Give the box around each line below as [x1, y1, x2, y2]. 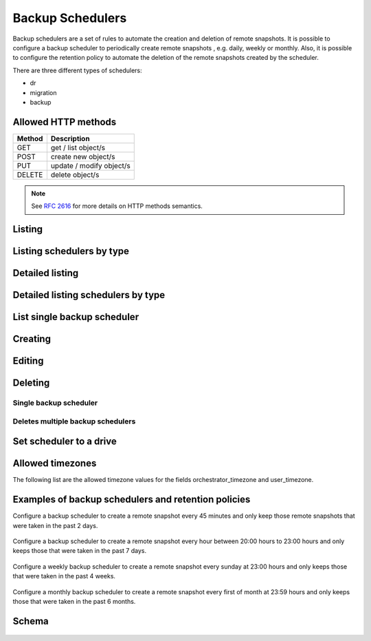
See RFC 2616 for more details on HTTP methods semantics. [31, 202, 203, 210]
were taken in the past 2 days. [12, 521, 98, 529]
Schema [12, 615, 49, 627]
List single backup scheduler [12, 311, 139, 323]
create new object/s [50, 151, 115, 161]
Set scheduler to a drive [12, 436, 117, 448]
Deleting [12, 377, 50, 389]
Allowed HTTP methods [12, 116, 117, 127]
